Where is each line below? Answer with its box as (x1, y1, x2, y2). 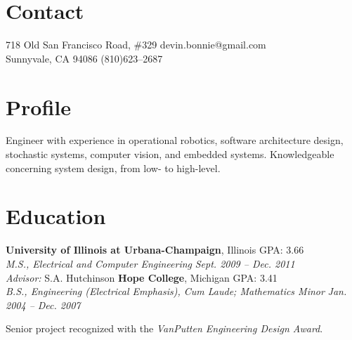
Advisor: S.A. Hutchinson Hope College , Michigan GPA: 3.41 (6, 270, 278, 285)
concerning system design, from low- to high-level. (6, 160, 221, 175)
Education (6, 202, 106, 230)
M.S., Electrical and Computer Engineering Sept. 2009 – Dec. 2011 (6, 256, 295, 270)
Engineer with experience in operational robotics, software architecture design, (6, 133, 344, 148)
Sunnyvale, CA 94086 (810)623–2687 (6, 51, 163, 65)
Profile (6, 92, 71, 121)
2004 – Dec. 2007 (6, 297, 81, 312)
